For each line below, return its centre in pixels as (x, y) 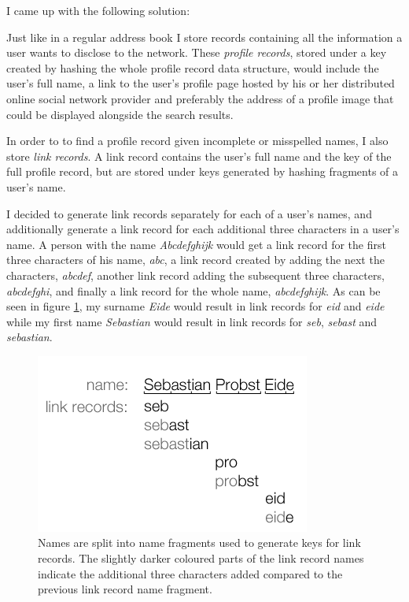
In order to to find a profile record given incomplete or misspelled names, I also (197, 141)
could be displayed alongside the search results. (120, 114)
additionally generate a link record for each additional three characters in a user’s (203, 229)
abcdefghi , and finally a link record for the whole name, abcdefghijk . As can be (193, 290)
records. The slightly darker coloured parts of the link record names (201, 558)
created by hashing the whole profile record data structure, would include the (193, 67)
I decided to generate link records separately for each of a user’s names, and (189, 213)
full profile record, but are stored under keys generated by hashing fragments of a (203, 171)
